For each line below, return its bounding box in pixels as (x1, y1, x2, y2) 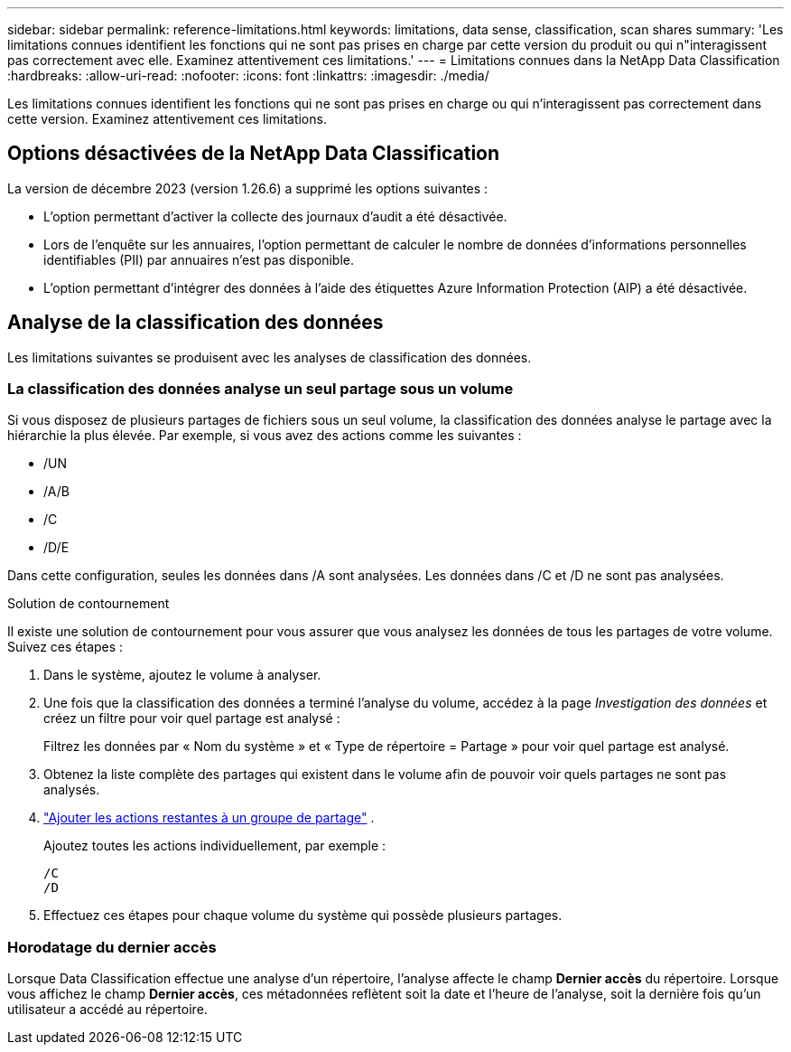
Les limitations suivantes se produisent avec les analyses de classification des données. (7, 349, 532, 365)
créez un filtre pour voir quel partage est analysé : (43, 710, 340, 727)
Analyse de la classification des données (7, 311, 384, 334)
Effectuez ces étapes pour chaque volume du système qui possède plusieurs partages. (43, 907, 563, 924)
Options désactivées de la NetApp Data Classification (7, 142, 500, 165)
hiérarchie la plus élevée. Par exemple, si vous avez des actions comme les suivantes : (7, 427, 522, 444)
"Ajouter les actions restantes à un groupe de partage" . (43, 810, 375, 826)
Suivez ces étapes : (7, 639, 124, 655)
